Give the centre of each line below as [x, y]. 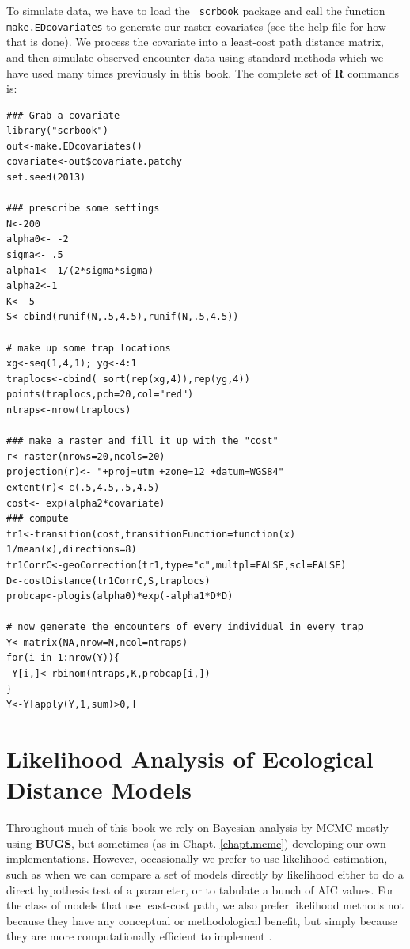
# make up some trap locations [89, 348]
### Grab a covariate [63, 115]
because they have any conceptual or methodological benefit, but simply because [202, 920]
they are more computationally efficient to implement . [139, 936]
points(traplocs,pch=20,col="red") [100, 395]
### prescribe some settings [83, 209]
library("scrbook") [57, 131]
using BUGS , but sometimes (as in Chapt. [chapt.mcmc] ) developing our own [196, 843]
